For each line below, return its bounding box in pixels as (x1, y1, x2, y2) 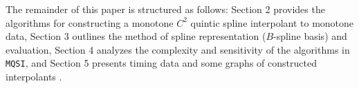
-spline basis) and (273, 29, 347, 43)
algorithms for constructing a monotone (6, 15, 174, 30)
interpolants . (6, 69, 62, 84)
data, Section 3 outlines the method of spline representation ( (6, 29, 266, 43)
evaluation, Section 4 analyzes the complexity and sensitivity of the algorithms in (6, 42, 350, 56)
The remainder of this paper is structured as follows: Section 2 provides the (6, 2, 325, 16)
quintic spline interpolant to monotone (190, 15, 354, 30)
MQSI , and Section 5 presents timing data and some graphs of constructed (6, 56, 317, 70)
